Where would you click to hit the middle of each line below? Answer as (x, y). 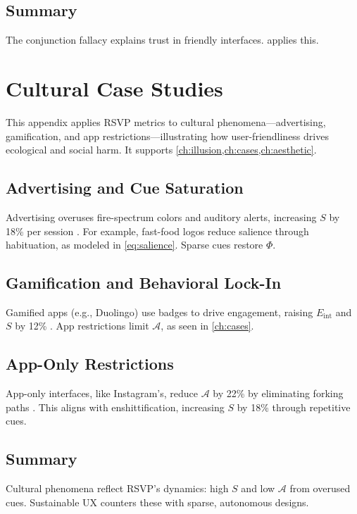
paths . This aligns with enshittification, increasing (115, 407)
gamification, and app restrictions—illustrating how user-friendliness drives (167, 136)
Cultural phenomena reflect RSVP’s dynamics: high (117, 488)
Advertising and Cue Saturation (125, 188)
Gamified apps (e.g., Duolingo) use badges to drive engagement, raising (159, 312)
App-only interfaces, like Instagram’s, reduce (102, 393)
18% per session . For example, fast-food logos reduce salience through (157, 231)
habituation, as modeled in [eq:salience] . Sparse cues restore (134, 245)
